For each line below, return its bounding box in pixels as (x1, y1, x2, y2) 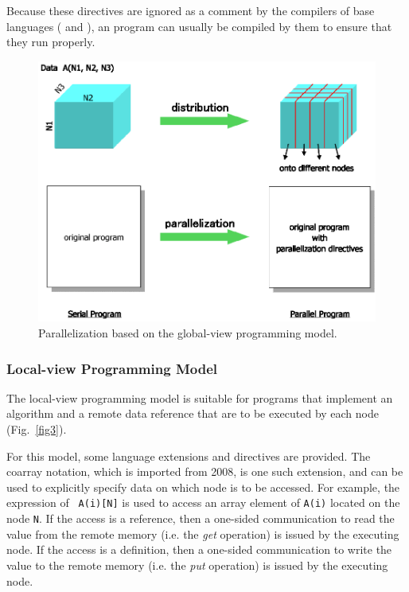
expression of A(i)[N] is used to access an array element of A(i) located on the (6, 494, 400, 511)
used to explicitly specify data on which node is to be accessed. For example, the (6, 478, 400, 495)
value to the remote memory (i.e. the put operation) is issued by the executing (6, 556, 388, 573)
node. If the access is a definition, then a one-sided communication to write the (6, 541, 392, 558)
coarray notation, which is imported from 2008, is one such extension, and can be (6, 463, 403, 480)
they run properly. (6, 33, 95, 50)
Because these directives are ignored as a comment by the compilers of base (6, 2, 375, 18)
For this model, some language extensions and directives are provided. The (6, 447, 371, 464)
